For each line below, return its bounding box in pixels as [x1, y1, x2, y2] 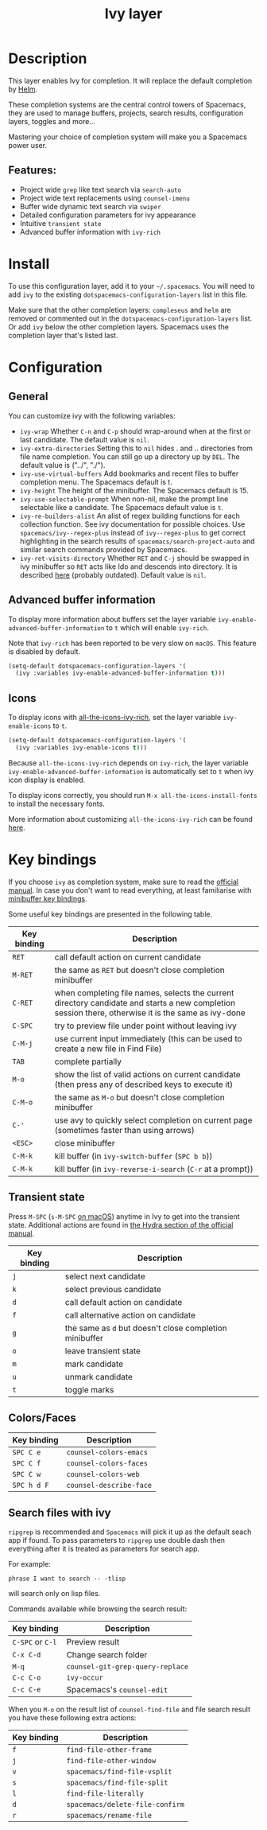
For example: [8, 1559, 52, 1569]
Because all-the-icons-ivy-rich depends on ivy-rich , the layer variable [8, 757, 249, 768]
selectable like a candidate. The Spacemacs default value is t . [19, 502, 224, 512]
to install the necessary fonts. [8, 799, 105, 808]
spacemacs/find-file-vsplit [66, 1767, 172, 1777]
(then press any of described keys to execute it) [54, 1079, 234, 1090]
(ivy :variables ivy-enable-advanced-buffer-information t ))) [15, 669, 226, 677]
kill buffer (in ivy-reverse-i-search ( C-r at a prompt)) [54, 1163, 254, 1174]
